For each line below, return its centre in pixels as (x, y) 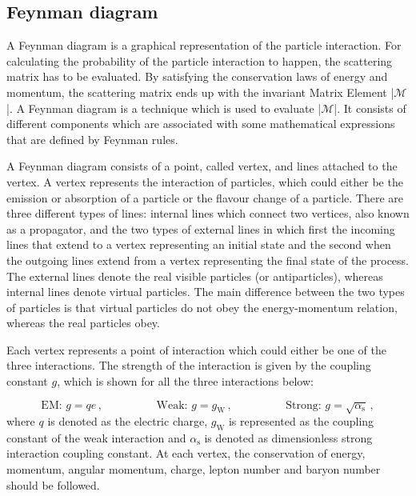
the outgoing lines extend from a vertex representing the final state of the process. (208, 260)
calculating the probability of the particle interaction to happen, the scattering (200, 60)
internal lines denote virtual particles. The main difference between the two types (206, 292)
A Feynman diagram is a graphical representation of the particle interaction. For (204, 45)
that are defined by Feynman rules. (92, 139)
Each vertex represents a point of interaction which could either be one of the (196, 349)
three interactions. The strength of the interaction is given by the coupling (189, 365)
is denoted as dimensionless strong (288, 437)
